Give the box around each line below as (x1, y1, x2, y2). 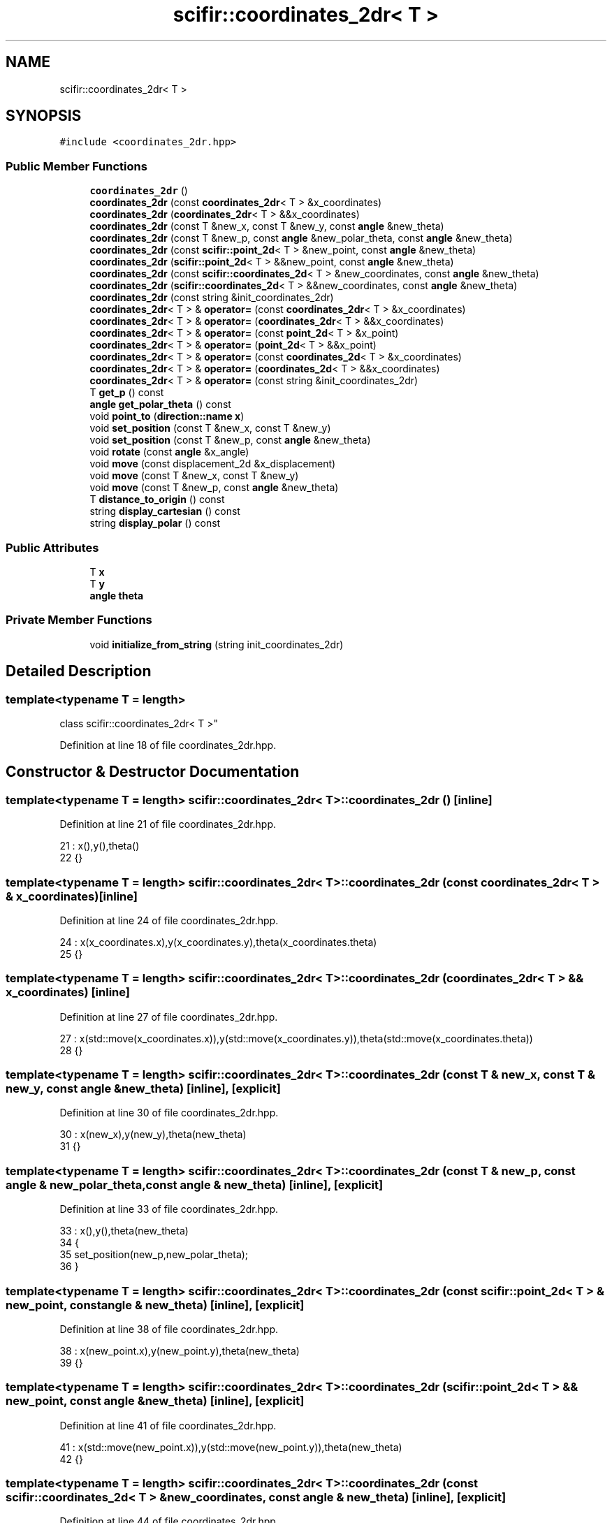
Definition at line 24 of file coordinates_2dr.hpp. (59, 914, 279, 926)
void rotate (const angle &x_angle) (89, 446, 249, 458)
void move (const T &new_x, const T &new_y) (89, 469, 299, 482)
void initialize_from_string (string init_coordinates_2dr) (89, 638, 344, 650)
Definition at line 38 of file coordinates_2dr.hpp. (59, 1322, 279, 1335)
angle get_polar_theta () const (89, 398, 231, 411)
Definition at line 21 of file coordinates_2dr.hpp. (59, 818, 277, 831)
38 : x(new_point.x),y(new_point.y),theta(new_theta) (59, 1344, 300, 1357)
